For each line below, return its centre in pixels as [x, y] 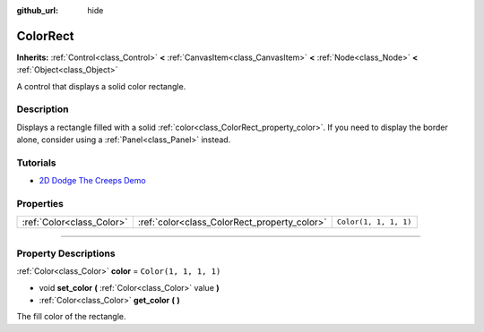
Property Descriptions [66, 253]
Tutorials [37, 163]
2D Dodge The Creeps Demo [93, 181]
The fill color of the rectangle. [71, 317]
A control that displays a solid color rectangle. [101, 86]
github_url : [37, 10]
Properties [40, 204]
